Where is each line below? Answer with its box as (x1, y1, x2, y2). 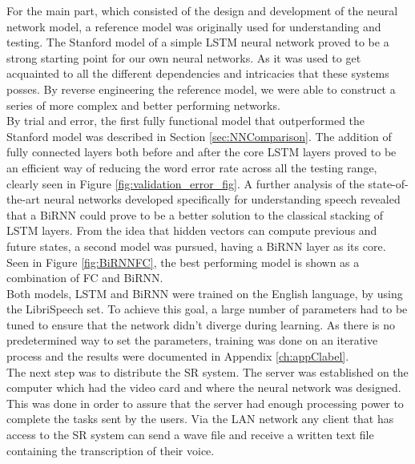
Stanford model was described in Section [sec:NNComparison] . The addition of (6, 127, 392, 144)
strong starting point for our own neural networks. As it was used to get (6, 49, 361, 66)
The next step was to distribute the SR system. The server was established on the (6, 363, 409, 380)
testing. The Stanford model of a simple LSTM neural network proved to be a (6, 34, 389, 50)
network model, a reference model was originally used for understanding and (6, 18, 381, 34)
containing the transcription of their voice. (6, 442, 215, 458)
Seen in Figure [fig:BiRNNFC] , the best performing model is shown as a (6, 253, 360, 270)
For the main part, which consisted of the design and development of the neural (6, 2, 398, 18)
